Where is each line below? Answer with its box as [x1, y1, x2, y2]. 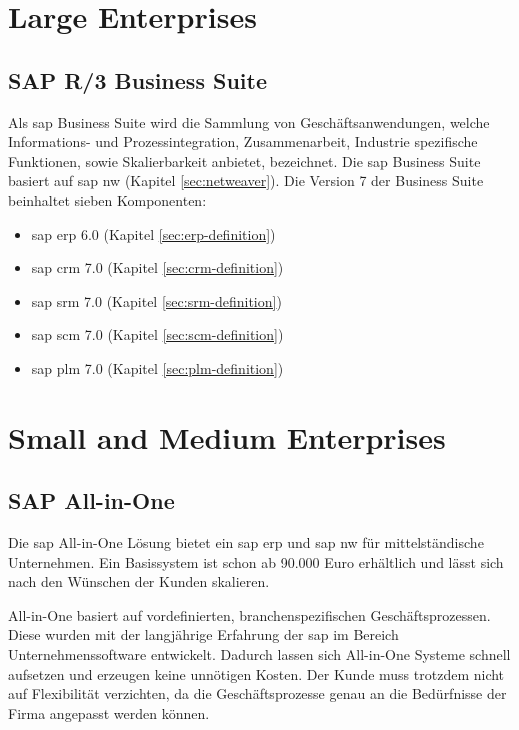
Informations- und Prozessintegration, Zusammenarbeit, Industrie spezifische [8, 131, 478, 152]
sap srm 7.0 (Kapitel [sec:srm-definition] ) [31, 290, 282, 311]
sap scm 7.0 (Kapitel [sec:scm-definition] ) [31, 324, 284, 345]
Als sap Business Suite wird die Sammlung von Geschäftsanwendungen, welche [8, 111, 490, 132]
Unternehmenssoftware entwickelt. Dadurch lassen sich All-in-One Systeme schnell [8, 644, 511, 665]
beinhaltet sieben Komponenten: [8, 189, 207, 210]
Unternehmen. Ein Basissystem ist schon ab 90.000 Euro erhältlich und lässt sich [8, 551, 504, 572]
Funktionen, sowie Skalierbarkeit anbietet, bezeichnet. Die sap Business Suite [8, 150, 481, 171]
